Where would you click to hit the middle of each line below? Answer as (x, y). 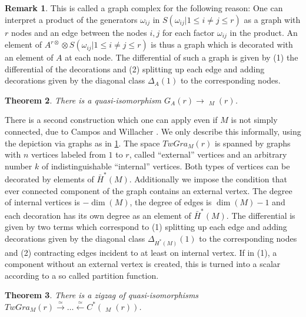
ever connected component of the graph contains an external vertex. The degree (149, 190)
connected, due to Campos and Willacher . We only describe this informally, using (153, 131)
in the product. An (264, 32)
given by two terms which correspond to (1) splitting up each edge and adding (146, 227)
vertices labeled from (68, 154)
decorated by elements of (49, 179)
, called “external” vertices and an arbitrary (208, 154)
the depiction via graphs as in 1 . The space (82, 143)
